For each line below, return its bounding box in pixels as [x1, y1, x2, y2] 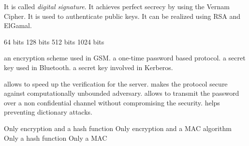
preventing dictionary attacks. [4, 107, 92, 117]
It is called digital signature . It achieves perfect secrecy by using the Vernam [4, 1, 230, 11]
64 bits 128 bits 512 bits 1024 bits [4, 36, 104, 46]
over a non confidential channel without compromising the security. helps [4, 97, 220, 107]
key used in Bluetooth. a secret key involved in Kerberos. [4, 62, 173, 72]
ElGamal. [4, 20, 32, 30]
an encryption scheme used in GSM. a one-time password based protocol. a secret [4, 53, 246, 63]
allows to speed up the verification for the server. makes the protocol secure [4, 78, 228, 88]
